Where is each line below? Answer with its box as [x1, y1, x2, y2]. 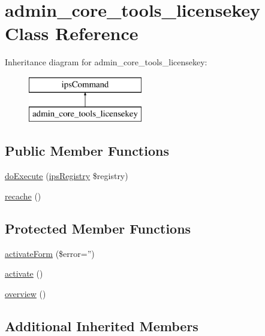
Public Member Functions [5, 141, 169, 160]
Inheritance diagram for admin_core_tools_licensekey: [5, 56, 207, 68]
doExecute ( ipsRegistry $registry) [5, 169, 128, 182]
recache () [5, 189, 41, 202]
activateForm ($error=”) [5, 247, 95, 259]
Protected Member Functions [5, 219, 191, 237]
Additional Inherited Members [5, 316, 198, 335]
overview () [5, 287, 46, 299]
